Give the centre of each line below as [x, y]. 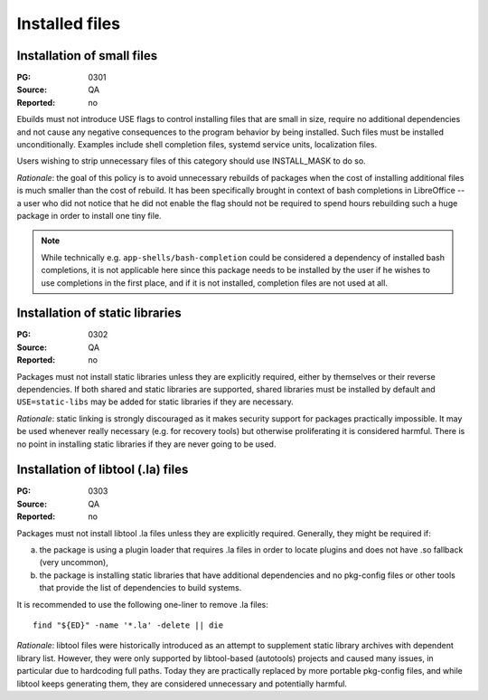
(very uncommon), [74, 563]
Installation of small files [87, 56]
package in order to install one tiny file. [89, 215]
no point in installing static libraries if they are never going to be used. [146, 444]
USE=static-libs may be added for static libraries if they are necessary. [155, 402]
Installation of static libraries [99, 313]
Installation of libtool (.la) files [103, 470]
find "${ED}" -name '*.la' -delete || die [128, 625]
